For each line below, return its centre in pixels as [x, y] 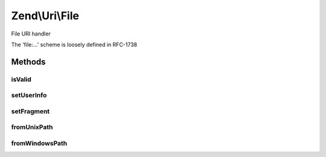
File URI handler [31, 34]
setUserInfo [29, 95]
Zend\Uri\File [45, 16]
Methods [28, 62]
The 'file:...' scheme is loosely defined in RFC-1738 [74, 45]
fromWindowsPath [39, 143]
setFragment [30, 111]
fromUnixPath [32, 128]
